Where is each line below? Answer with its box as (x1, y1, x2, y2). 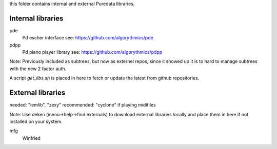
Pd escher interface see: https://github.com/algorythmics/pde (22, 35, 153, 41)
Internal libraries (9, 14, 64, 23)
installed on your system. (9, 118, 63, 124)
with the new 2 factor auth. (9, 66, 67, 72)
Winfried (22, 135, 41, 141)
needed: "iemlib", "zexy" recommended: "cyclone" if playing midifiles (9, 102, 156, 108)
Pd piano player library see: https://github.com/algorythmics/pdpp (22, 49, 163, 55)
